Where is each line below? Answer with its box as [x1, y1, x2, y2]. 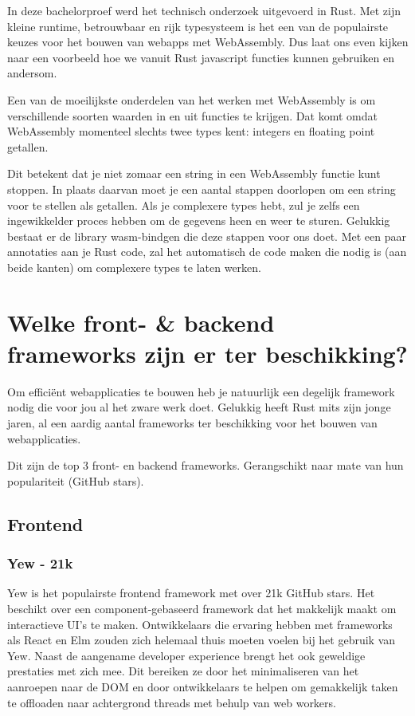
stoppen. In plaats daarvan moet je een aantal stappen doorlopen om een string [7, 180, 396, 197]
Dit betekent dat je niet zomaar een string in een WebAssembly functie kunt [7, 165, 381, 182]
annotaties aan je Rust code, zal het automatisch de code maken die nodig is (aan [7, 243, 407, 260]
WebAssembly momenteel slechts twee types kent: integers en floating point [7, 123, 375, 140]
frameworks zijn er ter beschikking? [7, 336, 408, 369]
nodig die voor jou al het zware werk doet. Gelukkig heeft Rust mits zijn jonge [7, 399, 391, 415]
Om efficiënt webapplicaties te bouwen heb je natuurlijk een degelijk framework [7, 383, 395, 399]
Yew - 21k [7, 553, 73, 573]
